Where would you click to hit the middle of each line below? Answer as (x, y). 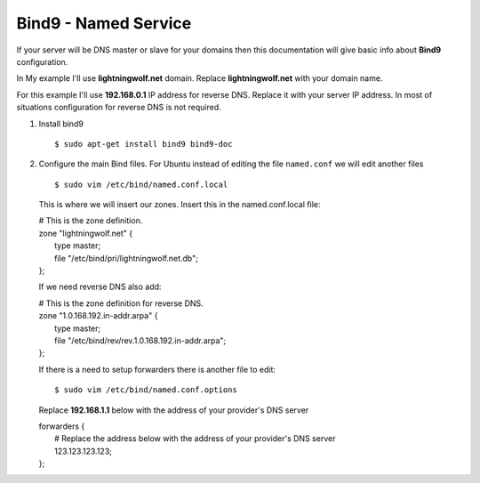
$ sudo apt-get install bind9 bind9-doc (144, 144)
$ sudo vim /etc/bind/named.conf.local (141, 184)
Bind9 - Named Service (104, 23)
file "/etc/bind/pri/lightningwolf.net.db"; (127, 258)
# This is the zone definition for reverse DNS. (121, 303)
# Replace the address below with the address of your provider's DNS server (195, 439)
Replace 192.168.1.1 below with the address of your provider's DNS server (174, 410)
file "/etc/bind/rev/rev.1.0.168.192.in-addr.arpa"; (140, 340)
